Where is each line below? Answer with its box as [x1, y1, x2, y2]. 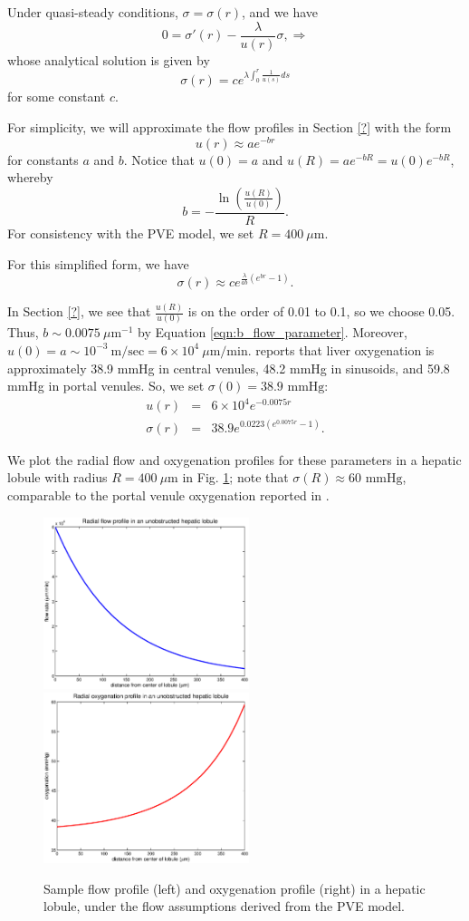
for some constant [7, 87, 106, 106]
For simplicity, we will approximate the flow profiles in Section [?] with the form [7, 118, 452, 137]
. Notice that [123, 150, 195, 169]
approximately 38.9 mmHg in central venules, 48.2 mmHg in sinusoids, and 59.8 [7, 358, 450, 377]
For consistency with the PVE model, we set [7, 223, 254, 242]
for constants [7, 150, 79, 169]
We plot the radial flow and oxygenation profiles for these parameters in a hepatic [7, 450, 462, 469]
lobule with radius [7, 468, 108, 487]
